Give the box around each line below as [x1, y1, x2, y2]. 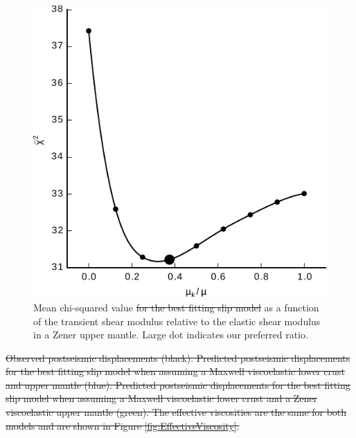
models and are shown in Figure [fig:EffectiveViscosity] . [6, 418, 240, 432]
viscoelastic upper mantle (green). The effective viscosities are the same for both [6, 405, 347, 419]
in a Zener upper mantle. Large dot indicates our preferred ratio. [33, 327, 308, 342]
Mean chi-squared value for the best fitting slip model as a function [33, 300, 319, 314]
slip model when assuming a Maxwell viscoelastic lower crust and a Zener [6, 391, 318, 405]
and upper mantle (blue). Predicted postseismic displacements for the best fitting [6, 377, 350, 392]
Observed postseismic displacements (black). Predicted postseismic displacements [6, 350, 350, 365]
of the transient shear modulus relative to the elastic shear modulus [33, 313, 321, 328]
